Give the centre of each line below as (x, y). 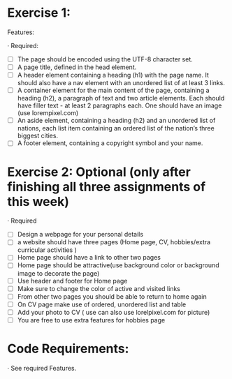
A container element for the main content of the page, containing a (113, 90)
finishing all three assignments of (107, 187)
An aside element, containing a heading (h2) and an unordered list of (116, 121)
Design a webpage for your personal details (80, 235)
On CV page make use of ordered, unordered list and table (102, 304)
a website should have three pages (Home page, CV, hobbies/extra (114, 242)
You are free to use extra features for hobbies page (91, 320)
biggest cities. (37, 136)
